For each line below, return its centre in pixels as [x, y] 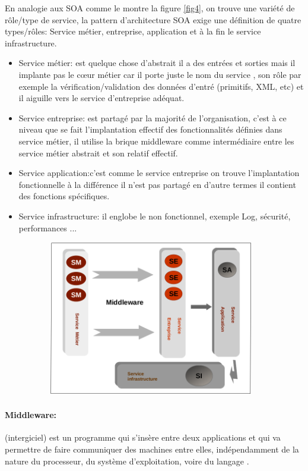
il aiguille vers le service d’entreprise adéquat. [101, 98]
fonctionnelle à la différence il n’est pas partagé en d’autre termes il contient [157, 184]
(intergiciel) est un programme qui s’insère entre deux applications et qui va [143, 437]
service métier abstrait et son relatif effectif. [98, 153]
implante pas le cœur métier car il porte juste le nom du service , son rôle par [160, 74]
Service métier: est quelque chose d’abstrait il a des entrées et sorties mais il [157, 63]
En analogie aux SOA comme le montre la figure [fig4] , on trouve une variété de [150, 8]
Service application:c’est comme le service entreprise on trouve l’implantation [159, 173]
